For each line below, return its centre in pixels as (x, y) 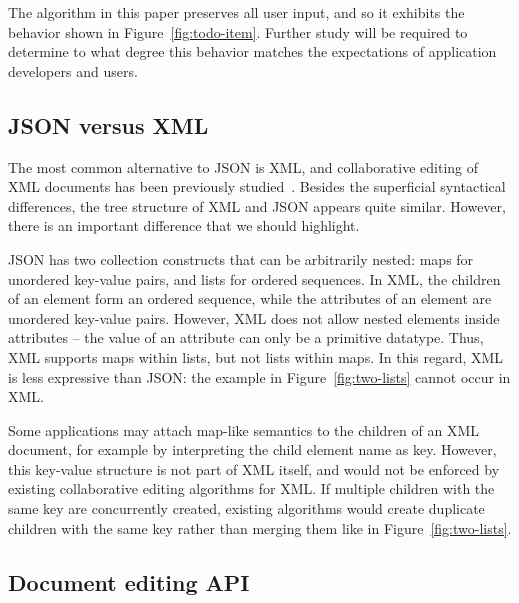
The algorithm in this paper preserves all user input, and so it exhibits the (236, 12)
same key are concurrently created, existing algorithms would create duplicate (246, 508)
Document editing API (129, 581)
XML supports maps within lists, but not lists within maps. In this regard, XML (256, 356)
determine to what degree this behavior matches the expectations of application (252, 51)
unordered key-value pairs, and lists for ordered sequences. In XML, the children (254, 278)
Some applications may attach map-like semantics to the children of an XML (243, 429)
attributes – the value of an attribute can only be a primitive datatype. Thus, (246, 337)
